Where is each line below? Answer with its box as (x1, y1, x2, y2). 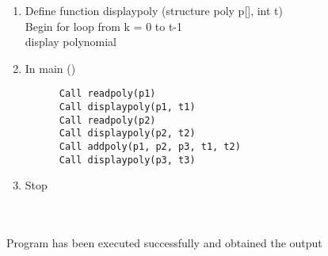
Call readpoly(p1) (59, 88, 156, 100)
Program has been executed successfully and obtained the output (6, 235, 322, 251)
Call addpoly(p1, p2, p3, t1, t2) (59, 141, 241, 152)
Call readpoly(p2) (59, 114, 156, 126)
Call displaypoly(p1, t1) (59, 101, 196, 113)
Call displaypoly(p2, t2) (59, 128, 196, 139)
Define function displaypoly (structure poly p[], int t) (25, 2, 284, 18)
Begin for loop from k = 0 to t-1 (25, 17, 183, 34)
